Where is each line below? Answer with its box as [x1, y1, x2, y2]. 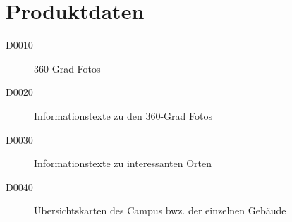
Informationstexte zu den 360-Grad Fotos [34, 108, 212, 123]
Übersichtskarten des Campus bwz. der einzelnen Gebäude [34, 203, 286, 218]
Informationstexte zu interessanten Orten [34, 156, 212, 171]
